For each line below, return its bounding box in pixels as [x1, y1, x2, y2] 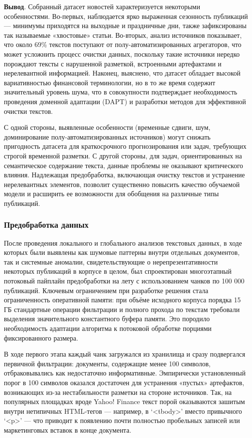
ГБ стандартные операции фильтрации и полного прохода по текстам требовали [4, 304, 240, 314]
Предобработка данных [4, 219, 89, 231]
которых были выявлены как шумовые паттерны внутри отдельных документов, [4, 247, 240, 257]
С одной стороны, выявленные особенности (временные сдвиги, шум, [4, 122, 211, 132]
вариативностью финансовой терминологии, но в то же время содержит [4, 77, 216, 87]
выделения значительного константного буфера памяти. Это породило [4, 313, 210, 324]
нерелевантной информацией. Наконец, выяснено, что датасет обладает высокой [4, 68, 241, 78]
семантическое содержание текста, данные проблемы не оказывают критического [4, 160, 243, 170]
